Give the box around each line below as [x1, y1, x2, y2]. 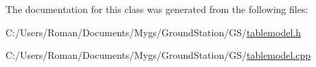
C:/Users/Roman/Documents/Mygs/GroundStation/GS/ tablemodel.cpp [5, 48, 311, 62]
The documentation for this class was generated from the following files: [5, 2, 308, 16]
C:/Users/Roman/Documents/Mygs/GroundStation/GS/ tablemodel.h [5, 25, 301, 39]
